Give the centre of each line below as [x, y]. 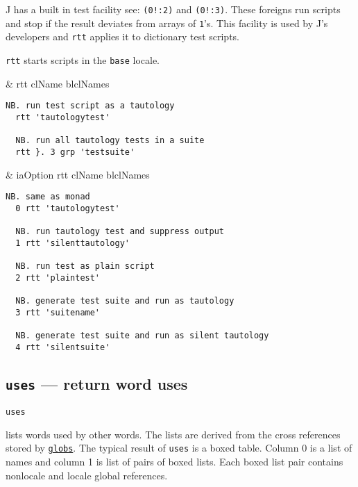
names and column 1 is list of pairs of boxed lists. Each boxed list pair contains [174, 461]
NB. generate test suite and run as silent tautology [142, 335]
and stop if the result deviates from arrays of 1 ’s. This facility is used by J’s [167, 23]
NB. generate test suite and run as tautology [125, 301]
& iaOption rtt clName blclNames [78, 174]
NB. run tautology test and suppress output [120, 232]
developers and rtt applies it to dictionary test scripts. [122, 36]
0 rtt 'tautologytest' [68, 208]
